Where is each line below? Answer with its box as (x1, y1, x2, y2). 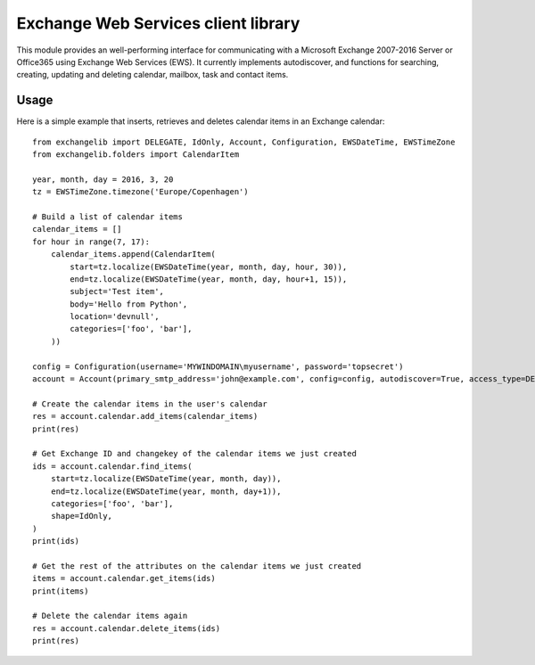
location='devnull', (70, 312, 160, 322)
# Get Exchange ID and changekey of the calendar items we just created (32, 448, 357, 459)
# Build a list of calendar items (32, 211, 183, 222)
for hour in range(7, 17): (32, 236, 151, 247)
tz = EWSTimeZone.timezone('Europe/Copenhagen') (32, 187, 249, 197)
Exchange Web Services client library (16, 13, 300, 33)
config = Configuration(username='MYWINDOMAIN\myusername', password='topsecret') (32, 361, 404, 372)
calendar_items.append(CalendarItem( (50, 250, 216, 259)
